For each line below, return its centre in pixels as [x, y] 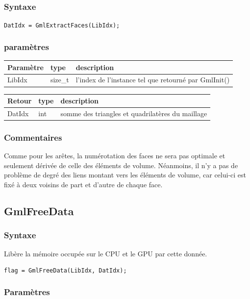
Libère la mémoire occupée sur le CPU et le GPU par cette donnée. [106, 253]
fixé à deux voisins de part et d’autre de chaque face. [83, 184]
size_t [60, 80]
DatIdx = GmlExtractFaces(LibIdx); [62, 26]
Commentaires [33, 137]
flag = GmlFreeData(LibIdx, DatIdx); [65, 271]
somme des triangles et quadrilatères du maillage [134, 113]
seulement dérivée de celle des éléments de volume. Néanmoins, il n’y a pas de [121, 165]
